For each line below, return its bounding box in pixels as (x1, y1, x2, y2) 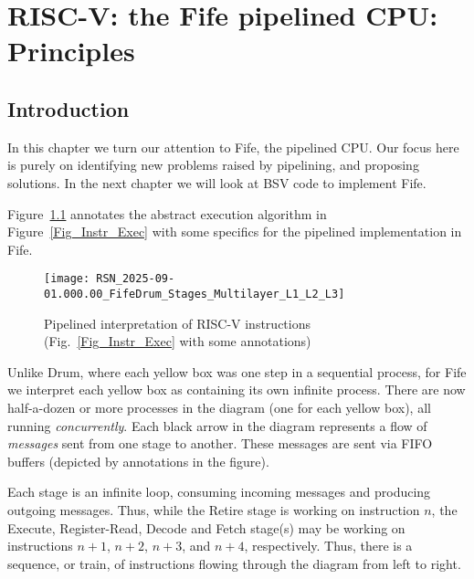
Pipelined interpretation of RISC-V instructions (44, 313, 311, 332)
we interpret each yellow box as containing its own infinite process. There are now (7, 380, 466, 399)
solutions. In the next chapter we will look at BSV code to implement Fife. (7, 173, 427, 192)
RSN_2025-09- (96, 272, 175, 286)
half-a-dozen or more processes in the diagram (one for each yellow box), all (7, 398, 431, 417)
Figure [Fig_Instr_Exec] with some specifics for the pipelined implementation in (7, 222, 462, 241)
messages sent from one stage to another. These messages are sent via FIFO (7, 434, 433, 453)
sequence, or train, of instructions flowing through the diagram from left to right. (7, 553, 461, 573)
